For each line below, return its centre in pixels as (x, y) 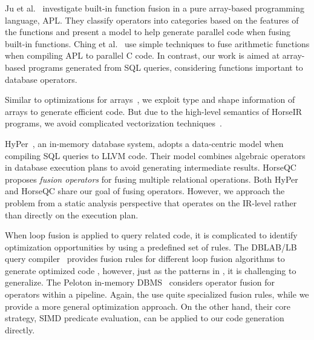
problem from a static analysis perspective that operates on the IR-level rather (151, 202)
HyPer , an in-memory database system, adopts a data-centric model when (144, 143)
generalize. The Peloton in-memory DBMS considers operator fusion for (140, 282)
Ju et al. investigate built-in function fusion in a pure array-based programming (155, 8)
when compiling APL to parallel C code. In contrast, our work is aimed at (142, 55)
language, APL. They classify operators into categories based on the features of (152, 20)
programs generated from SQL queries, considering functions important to (165, 67)
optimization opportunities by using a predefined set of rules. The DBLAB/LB (151, 247)
